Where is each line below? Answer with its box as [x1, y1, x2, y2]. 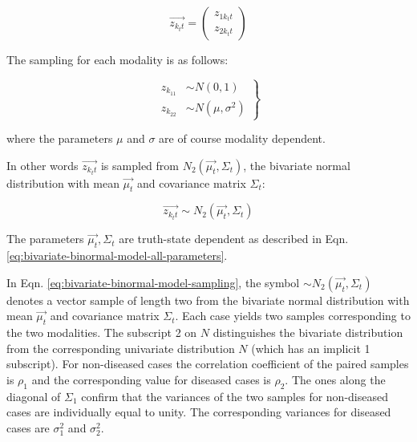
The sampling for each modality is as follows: [6, 51, 229, 67]
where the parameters [6, 130, 113, 147]
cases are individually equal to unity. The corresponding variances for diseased [6, 403, 391, 420]
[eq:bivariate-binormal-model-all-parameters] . [6, 247, 228, 264]
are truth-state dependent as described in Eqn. [119, 230, 349, 247]
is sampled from [100, 156, 179, 173]
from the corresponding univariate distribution [6, 339, 235, 356]
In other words [6, 156, 79, 173]
